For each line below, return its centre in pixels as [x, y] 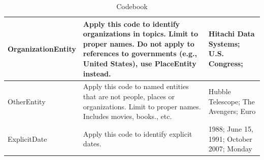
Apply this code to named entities [136, 86]
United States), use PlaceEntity [140, 63]
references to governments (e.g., [140, 53]
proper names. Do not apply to [139, 43]
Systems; [224, 43]
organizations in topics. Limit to [141, 34]
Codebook [132, 6]
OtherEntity [27, 101]
